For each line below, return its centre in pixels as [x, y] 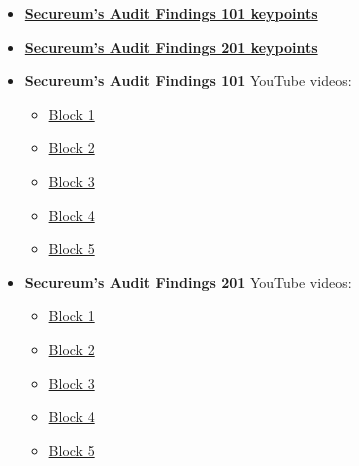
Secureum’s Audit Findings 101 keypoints [171, 13]
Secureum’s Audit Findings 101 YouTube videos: [188, 80]
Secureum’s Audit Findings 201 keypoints [171, 46]
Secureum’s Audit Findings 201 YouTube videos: [188, 281]
